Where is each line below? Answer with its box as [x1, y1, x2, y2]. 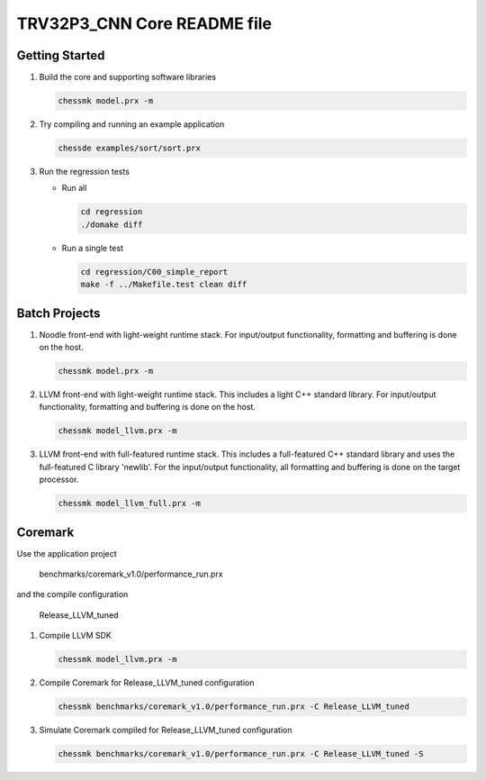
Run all [61, 183, 87, 194]
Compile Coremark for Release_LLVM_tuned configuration [39, 677, 255, 688]
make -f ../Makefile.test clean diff [80, 279, 247, 290]
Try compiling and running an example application [39, 119, 225, 130]
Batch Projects [16, 305, 101, 321]
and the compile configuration [16, 589, 129, 600]
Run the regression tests [39, 167, 130, 177]
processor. [39, 474, 79, 485]
